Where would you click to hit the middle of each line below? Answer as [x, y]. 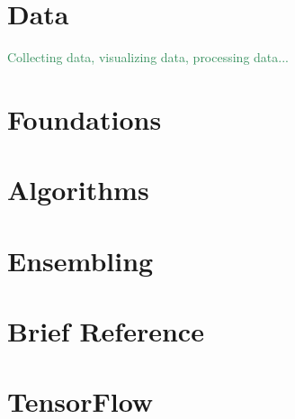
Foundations [85, 118]
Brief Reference [106, 331]
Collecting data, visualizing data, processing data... [148, 57]
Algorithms [78, 190]
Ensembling [80, 260]
